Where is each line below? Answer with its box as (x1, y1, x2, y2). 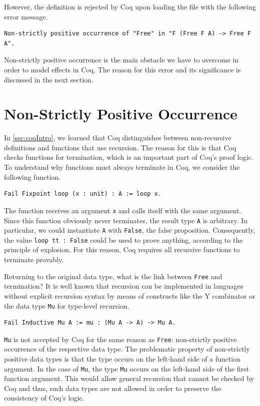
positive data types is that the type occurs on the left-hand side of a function (4, 354, 240, 364)
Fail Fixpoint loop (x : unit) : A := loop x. (4, 190, 161, 198)
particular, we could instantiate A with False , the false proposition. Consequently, (4, 225, 255, 235)
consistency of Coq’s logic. (4, 393, 84, 403)
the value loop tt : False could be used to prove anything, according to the (4, 234, 243, 245)
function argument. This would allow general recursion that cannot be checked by (4, 373, 254, 384)
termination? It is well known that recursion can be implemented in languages (4, 281, 243, 291)
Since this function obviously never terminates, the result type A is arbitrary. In (4, 215, 247, 225)
